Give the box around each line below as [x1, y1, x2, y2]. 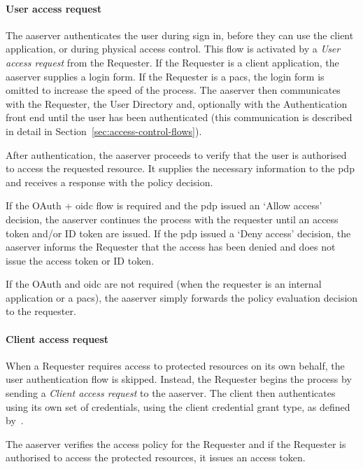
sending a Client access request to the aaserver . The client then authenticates [6, 386, 336, 400]
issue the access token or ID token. [6, 253, 155, 267]
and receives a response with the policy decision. [6, 174, 213, 189]
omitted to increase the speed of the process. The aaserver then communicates [6, 83, 341, 97]
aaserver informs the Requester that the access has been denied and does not [6, 239, 336, 254]
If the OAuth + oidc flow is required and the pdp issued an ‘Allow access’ [6, 198, 322, 213]
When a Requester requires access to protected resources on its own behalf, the [6, 358, 345, 372]
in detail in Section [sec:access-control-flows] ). [6, 123, 202, 138]
